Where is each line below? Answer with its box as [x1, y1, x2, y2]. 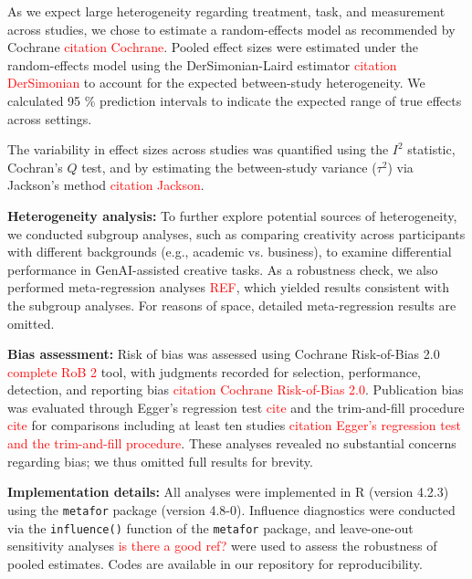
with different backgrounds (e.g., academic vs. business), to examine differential [7, 242, 452, 261]
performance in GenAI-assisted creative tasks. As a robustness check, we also [7, 259, 438, 279]
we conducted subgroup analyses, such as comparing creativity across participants [7, 224, 466, 243]
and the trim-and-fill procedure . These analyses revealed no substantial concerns [7, 434, 456, 453]
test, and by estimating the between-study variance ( [81, 157, 377, 176]
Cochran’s [7, 157, 63, 176]
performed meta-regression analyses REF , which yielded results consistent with [7, 278, 449, 297]
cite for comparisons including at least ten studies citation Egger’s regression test [7, 416, 461, 435]
